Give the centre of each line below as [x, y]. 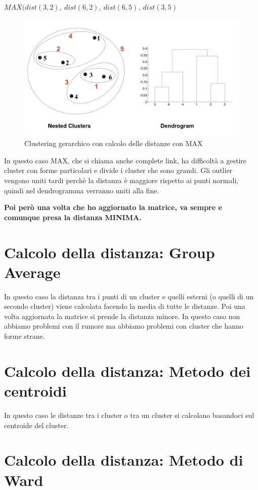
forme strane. [25, 336]
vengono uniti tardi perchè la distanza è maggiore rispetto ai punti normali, [121, 180]
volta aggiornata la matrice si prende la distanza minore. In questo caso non [122, 316]
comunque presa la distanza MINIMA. [73, 217]
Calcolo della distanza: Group [110, 252]
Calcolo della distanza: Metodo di [124, 460]
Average [32, 272]
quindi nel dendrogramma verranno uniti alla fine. [82, 190]
